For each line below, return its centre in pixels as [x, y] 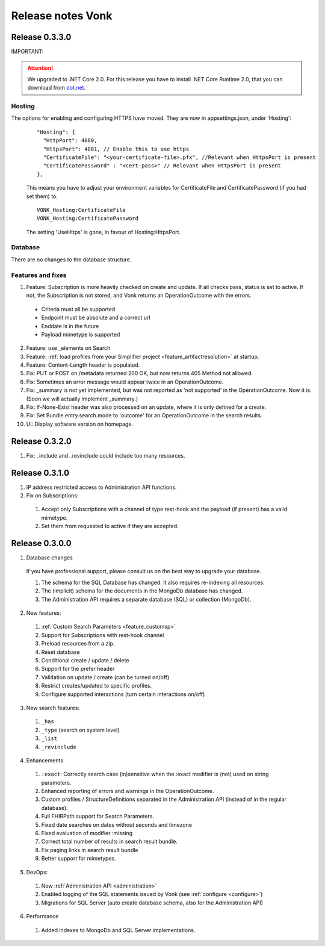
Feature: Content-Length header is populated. [83, 365]
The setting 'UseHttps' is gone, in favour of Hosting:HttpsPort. [103, 232]
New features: [44, 613]
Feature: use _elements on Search [68, 348]
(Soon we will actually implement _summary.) [82, 399]
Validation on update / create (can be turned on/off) [105, 677]
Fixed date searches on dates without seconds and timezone [117, 824]
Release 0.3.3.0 [41, 37]
